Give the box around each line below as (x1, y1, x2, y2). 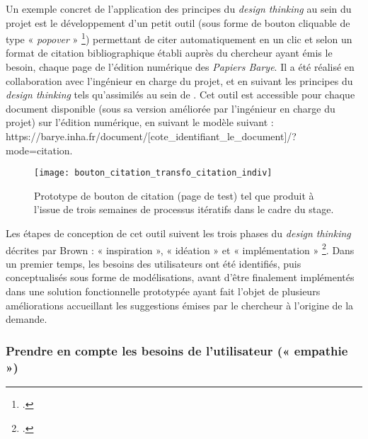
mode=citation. (6, 142, 73, 157)
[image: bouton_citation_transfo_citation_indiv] (34, 168, 272, 178)
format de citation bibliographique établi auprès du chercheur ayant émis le (6, 45, 333, 60)
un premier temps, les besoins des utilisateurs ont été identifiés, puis (6, 256, 301, 270)
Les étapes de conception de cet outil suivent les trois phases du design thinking (6, 226, 351, 241)
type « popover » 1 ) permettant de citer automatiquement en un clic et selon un (6, 30, 352, 46)
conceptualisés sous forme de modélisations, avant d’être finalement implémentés (6, 270, 355, 285)
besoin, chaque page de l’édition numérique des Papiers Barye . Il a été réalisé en (6, 59, 355, 74)
